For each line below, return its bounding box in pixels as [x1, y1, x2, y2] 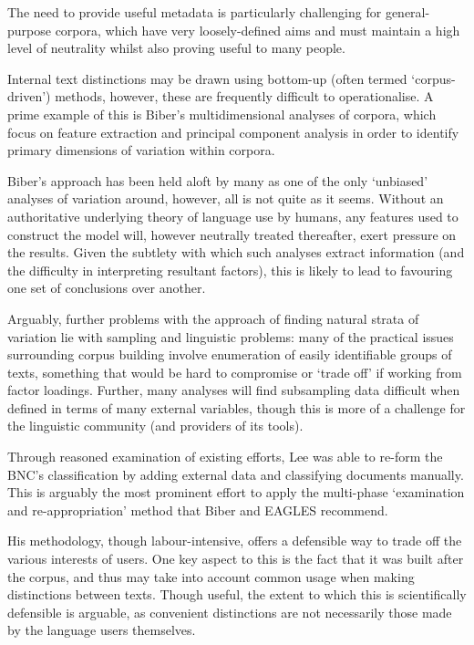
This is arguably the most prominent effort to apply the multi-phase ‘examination [7, 483, 465, 502]
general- [385, 3, 430, 21]
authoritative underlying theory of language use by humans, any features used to [7, 206, 459, 225]
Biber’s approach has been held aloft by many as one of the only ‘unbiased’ [7, 171, 428, 190]
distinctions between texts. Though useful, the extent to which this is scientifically [7, 585, 467, 604]
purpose [7, 20, 51, 39]
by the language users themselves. [7, 620, 196, 640]
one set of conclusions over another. [7, 278, 206, 297]
